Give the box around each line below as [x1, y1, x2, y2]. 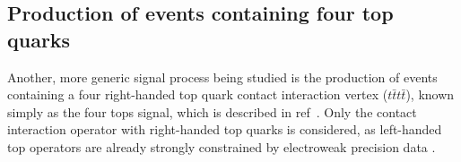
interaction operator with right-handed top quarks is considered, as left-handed [7, 120, 442, 139]
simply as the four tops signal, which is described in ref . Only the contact [7, 102, 417, 121]
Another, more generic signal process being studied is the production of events [7, 67, 438, 86]
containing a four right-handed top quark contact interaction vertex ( [7, 85, 388, 104]
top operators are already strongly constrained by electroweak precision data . [7, 137, 436, 156]
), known [405, 85, 455, 104]
